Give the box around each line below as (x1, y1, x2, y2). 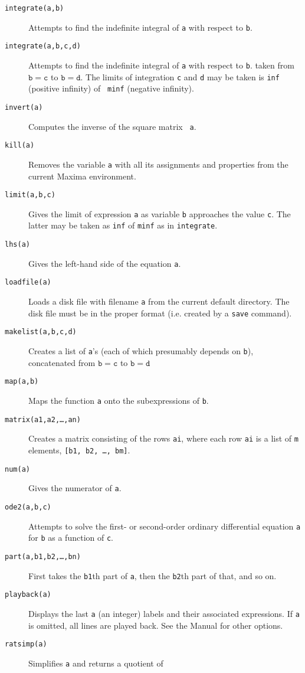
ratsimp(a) (5, 640, 47, 649)
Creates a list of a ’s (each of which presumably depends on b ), (28, 345, 254, 357)
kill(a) (5, 141, 35, 150)
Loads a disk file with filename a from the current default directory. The (28, 295, 290, 308)
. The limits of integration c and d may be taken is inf (80, 70, 280, 83)
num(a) (5, 465, 30, 473)
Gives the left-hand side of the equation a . (28, 257, 181, 269)
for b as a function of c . (28, 531, 113, 544)
